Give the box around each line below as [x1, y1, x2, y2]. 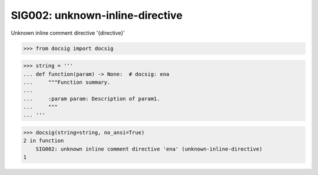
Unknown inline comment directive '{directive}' [11, 29, 125, 36]
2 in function [23, 137, 64, 144]
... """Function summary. [23, 79, 111, 85]
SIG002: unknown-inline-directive [11, 9, 183, 22]
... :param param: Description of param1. [23, 95, 160, 102]
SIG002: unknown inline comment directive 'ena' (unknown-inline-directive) [35, 146, 263, 152]
